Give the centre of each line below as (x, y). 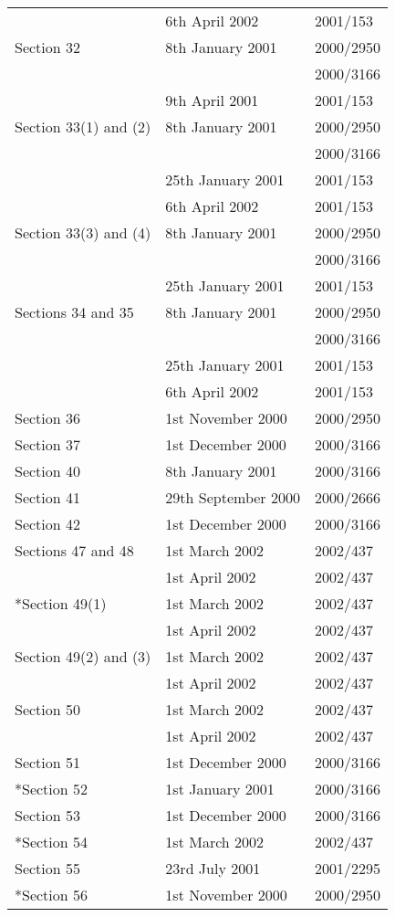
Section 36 (48, 418)
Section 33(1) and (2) (83, 126)
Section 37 (48, 444)
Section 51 (48, 762)
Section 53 (48, 815)
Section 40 (48, 471)
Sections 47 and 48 (74, 550)
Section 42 (48, 524)
